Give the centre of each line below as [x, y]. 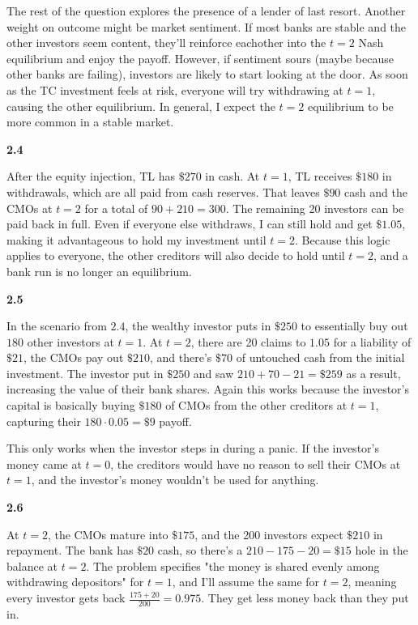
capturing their [44, 421]
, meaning [372, 582]
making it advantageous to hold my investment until [136, 239]
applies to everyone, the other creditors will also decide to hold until [176, 255]
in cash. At [232, 176]
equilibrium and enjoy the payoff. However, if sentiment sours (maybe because [200, 58]
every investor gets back [66, 597]
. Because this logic [342, 239]
